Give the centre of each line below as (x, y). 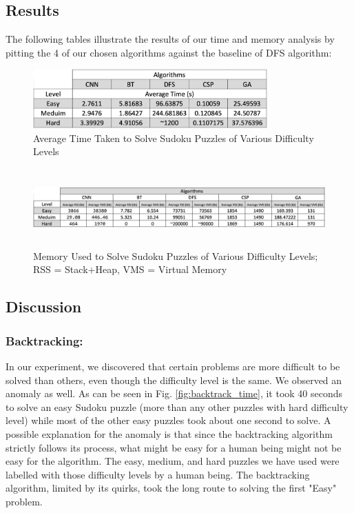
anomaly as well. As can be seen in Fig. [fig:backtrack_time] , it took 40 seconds (174, 393)
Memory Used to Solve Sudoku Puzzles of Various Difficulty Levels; (176, 255)
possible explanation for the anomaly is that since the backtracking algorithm (169, 434)
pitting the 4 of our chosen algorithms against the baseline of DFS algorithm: (169, 52)
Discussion (44, 306)
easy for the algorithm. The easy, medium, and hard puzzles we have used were (173, 461)
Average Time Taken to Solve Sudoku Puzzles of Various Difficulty (174, 138)
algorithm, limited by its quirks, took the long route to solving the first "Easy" (171, 488)
